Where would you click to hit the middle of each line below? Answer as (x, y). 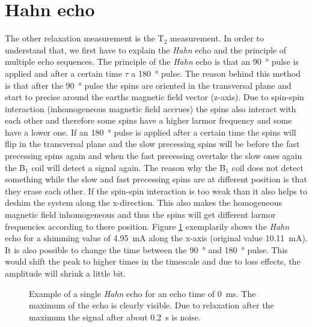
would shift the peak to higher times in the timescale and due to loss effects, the (153, 261)
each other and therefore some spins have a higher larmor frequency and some (148, 120)
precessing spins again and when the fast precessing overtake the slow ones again (154, 156)
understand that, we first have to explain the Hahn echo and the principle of (146, 49)
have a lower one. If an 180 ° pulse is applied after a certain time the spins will (151, 132)
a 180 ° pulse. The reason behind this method (216, 73)
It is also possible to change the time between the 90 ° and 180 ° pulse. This (146, 249)
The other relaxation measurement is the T (84, 38)
